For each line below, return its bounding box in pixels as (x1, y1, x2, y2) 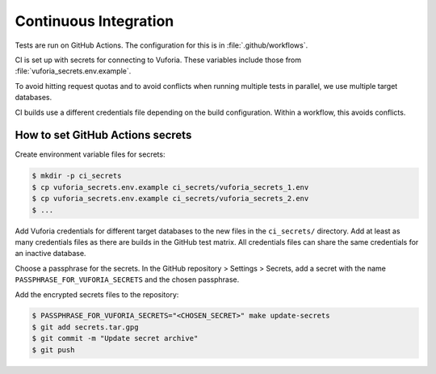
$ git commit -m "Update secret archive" (31, 334, 199, 343)
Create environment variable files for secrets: (15, 149, 166, 159)
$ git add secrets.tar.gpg (31, 322, 139, 331)
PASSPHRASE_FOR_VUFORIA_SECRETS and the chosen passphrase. (15, 275, 240, 284)
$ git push (31, 345, 75, 355)
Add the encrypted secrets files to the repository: (15, 289, 179, 299)
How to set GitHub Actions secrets (15, 128, 192, 142)
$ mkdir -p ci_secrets (31, 171, 122, 181)
